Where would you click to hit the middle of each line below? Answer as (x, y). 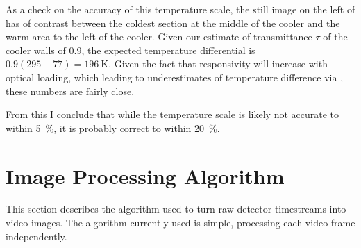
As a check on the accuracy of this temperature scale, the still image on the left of (180, 9)
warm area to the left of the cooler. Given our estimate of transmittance (159, 36)
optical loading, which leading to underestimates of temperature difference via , (175, 77)
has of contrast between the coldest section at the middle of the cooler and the (173, 23)
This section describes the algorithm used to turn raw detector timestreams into (176, 209)
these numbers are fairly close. (70, 91)
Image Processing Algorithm (145, 175)
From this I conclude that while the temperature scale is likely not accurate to (173, 114)
